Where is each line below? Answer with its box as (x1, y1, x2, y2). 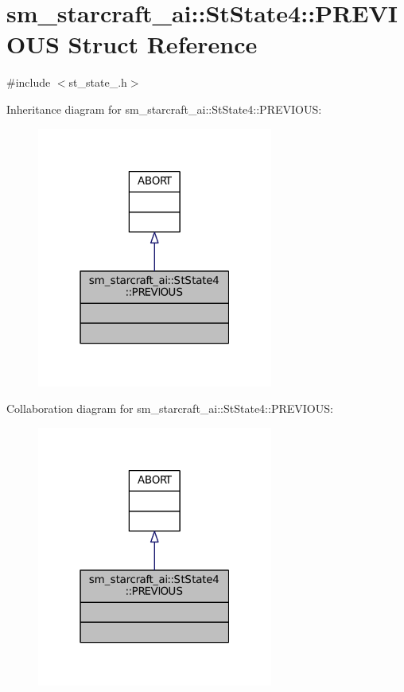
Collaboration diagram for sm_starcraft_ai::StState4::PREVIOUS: (6, 400, 333, 417)
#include (6, 74, 51, 91)
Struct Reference (68, 28, 258, 60)
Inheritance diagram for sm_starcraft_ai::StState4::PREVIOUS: (6, 100, 322, 117)
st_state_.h (68, 74, 127, 91)
